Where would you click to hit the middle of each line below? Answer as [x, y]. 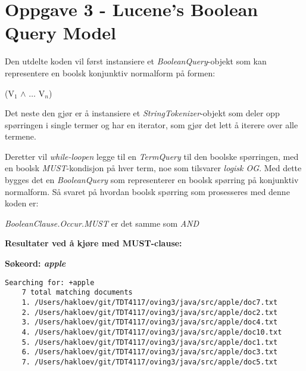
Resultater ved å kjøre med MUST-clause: [93, 243]
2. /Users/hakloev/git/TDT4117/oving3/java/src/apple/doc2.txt [150, 312]
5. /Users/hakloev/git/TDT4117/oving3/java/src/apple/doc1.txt [150, 342]
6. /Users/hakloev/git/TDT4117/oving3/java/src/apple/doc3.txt [150, 352]
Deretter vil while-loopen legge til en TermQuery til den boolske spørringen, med [152, 156]
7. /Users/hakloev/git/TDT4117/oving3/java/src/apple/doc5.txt [150, 362]
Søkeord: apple [35, 263]
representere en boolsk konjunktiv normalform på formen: [110, 72]
